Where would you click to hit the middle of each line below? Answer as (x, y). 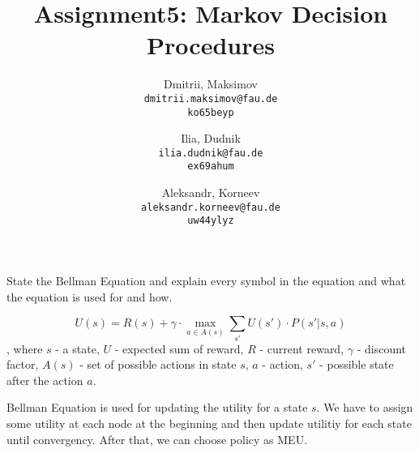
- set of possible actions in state (158, 364)
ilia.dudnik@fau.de (211, 153)
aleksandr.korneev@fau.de (211, 207)
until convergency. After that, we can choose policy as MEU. (157, 439)
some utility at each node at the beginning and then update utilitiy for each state (209, 423)
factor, (23, 364)
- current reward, (302, 348)
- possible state (357, 364)
